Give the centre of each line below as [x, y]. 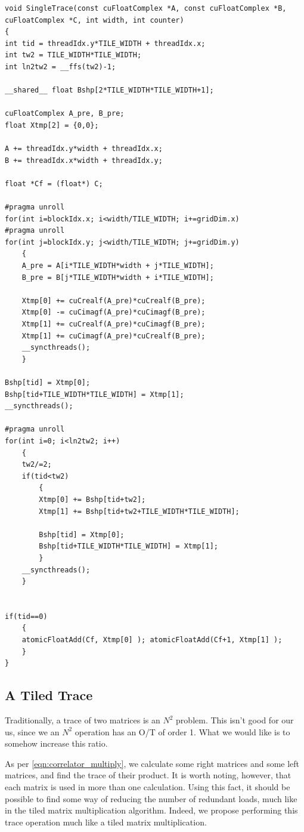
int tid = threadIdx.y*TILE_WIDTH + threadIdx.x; [105, 43]
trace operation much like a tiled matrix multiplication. [106, 822]
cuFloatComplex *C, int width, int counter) [94, 20]
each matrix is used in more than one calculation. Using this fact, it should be [148, 787]
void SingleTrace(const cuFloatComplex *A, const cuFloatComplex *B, [146, 8]
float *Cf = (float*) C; [54, 184]
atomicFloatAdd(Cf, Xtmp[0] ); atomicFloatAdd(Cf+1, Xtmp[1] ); [152, 640]
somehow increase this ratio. [56, 743]
